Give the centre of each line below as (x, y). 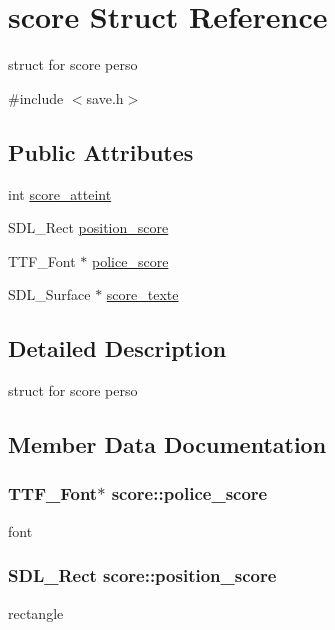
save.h (105, 97)
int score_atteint (60, 193)
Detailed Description (117, 348)
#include (36, 97)
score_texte (142, 294)
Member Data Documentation (167, 444)
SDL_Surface (49, 294)
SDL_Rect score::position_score (142, 575)
